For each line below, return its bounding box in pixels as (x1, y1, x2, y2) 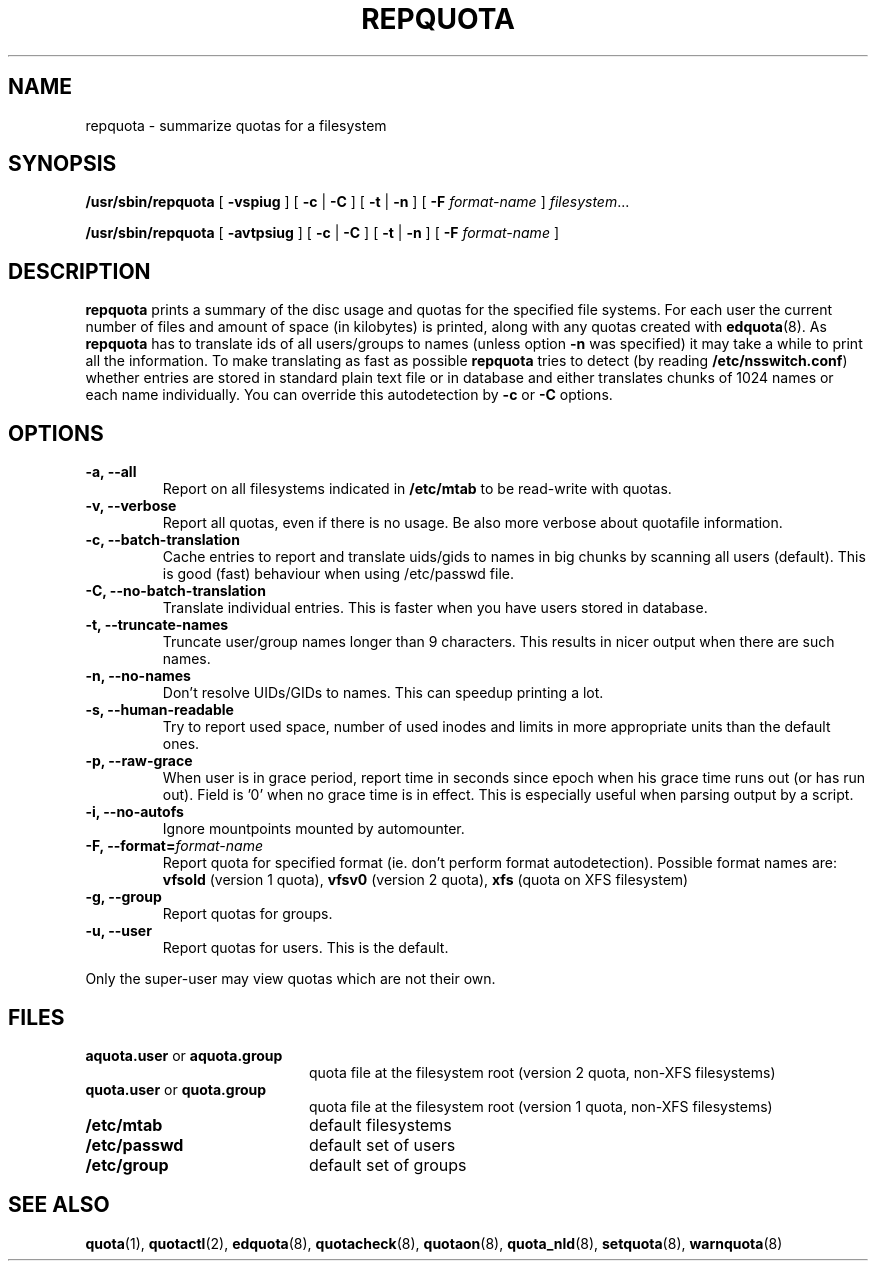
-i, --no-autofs (85, 803, 184, 821)
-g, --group (85, 888, 162, 906)
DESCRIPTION (8, 258, 151, 284)
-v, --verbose (85, 497, 177, 515)
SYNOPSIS (8, 151, 117, 177)
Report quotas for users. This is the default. (162, 939, 449, 957)
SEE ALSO (8, 1192, 110, 1218)
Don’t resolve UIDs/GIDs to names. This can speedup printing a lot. (162, 684, 604, 702)
